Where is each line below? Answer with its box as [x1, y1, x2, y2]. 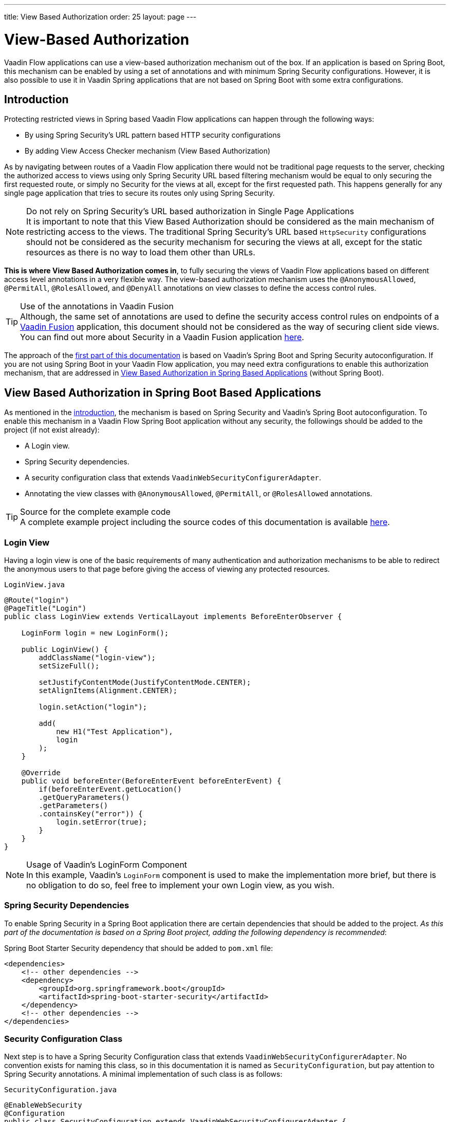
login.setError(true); [56, 817, 147, 826]
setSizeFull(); [39, 661, 100, 670]
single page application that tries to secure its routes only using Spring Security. [4, 189, 275, 198]
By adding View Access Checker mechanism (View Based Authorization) [25, 146, 271, 156]
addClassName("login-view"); [39, 653, 156, 662]
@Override [21, 768, 61, 777]
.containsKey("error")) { [39, 809, 143, 818]
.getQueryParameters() [39, 793, 130, 801]
